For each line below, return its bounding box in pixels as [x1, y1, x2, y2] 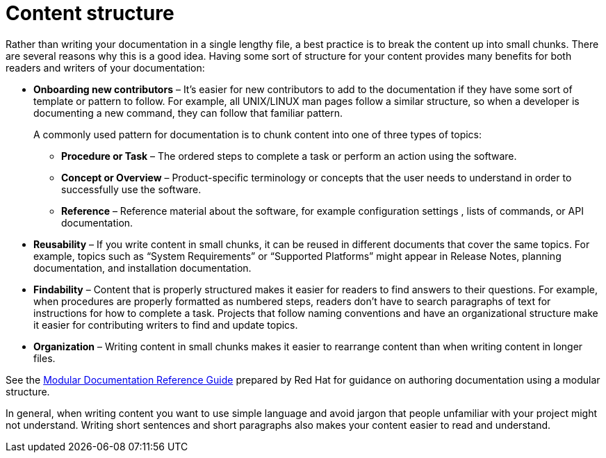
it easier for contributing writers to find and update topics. [33, 318, 298, 331]
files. [33, 352, 56, 364]
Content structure [6, 1, 174, 25]
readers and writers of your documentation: [6, 61, 205, 74]
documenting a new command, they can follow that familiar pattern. [33, 106, 343, 119]
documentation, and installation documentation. [33, 261, 252, 274]
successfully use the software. [61, 183, 202, 195]
